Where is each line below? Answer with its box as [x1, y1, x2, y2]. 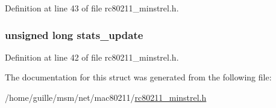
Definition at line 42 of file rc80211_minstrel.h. [5, 50, 179, 63]
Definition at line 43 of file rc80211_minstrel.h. [5, 2, 179, 14]
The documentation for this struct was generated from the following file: [5, 71, 272, 83]
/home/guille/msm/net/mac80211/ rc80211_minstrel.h [5, 91, 207, 103]
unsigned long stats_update [5, 27, 143, 42]
